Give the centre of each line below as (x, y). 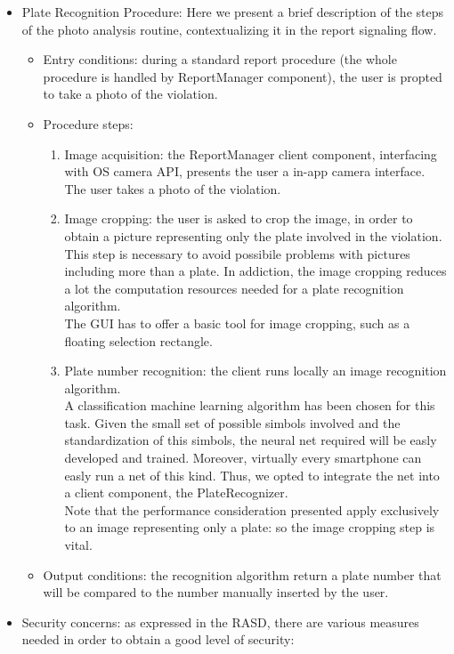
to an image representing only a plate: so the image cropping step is (250, 527)
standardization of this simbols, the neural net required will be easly (251, 440)
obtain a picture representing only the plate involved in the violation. (253, 235)
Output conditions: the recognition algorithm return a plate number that (242, 574)
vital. (78, 545)
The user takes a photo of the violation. (173, 188)
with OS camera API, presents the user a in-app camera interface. (245, 171)
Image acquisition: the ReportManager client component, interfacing (251, 153)
